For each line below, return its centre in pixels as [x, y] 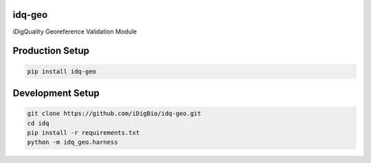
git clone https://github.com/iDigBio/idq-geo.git [114, 114]
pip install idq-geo [61, 71]
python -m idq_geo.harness [72, 142]
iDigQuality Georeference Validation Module [75, 32]
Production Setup [51, 51]
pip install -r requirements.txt [83, 133]
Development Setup [56, 93]
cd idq [38, 123]
